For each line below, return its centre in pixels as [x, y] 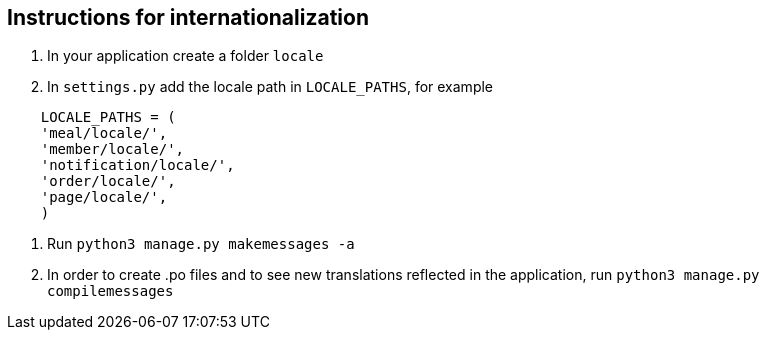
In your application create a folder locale [185, 56]
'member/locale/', [112, 149]
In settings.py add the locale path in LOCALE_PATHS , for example [270, 87]
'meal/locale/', [104, 133]
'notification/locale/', [137, 165]
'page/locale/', [104, 197]
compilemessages [110, 291]
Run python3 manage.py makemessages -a [201, 244]
